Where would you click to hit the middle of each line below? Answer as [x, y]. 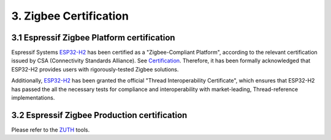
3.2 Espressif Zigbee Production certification [99, 115]
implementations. [33, 98]
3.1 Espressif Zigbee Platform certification [93, 38]
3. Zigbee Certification [70, 16]
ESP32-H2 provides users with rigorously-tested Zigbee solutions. [95, 69]
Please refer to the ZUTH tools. [51, 130]
